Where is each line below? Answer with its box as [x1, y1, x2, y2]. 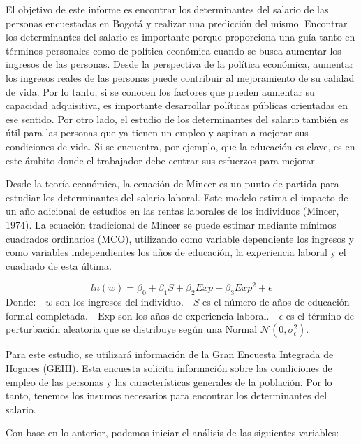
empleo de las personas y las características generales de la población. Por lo [6, 374, 332, 389]
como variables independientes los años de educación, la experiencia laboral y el [6, 245, 346, 259]
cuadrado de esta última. [6, 258, 112, 273]
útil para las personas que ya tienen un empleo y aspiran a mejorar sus [6, 125, 309, 140]
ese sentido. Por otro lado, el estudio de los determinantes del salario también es [6, 111, 348, 126]
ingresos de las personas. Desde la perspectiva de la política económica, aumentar [6, 57, 354, 71]
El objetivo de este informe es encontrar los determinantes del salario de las [6, 2, 329, 16]
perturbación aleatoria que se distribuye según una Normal [6, 322, 258, 336]
